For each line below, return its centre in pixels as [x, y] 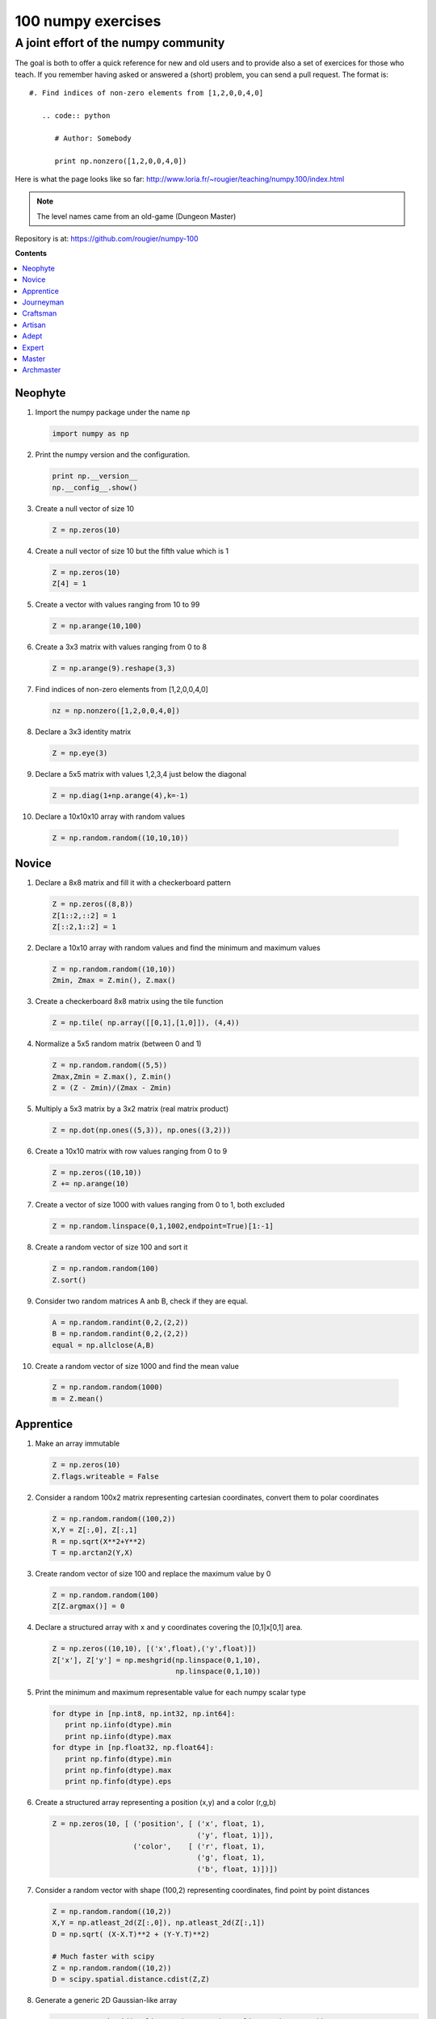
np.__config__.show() [95, 487]
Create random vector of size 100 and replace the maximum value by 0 [153, 1573]
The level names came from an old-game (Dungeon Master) [136, 216]
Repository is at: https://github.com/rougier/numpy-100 [107, 239]
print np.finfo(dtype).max [118, 1770]
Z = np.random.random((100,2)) [114, 1519]
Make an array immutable [78, 1444]
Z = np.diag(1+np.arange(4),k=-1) [120, 795]
